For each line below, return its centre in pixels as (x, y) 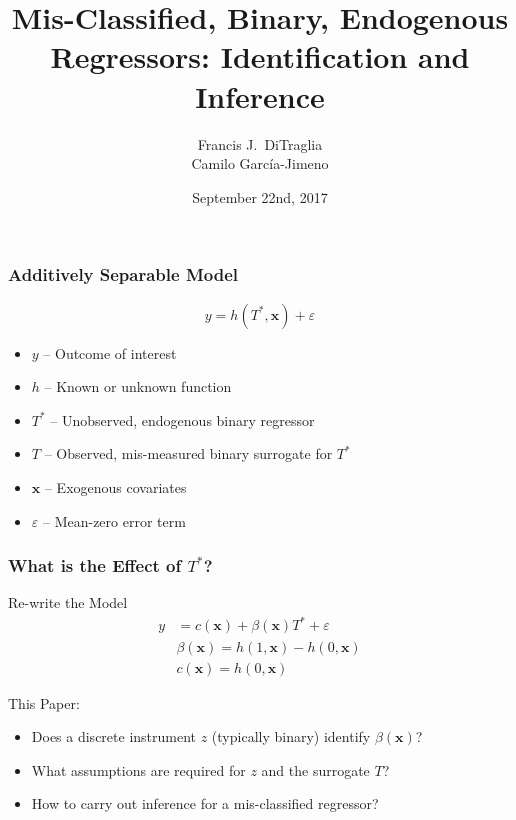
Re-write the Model (68, 602)
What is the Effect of (95, 565)
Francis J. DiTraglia (260, 143)
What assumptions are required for (138, 769)
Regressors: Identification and (260, 56)
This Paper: (44, 702)
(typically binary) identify (291, 736)
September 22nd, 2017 (260, 196)
